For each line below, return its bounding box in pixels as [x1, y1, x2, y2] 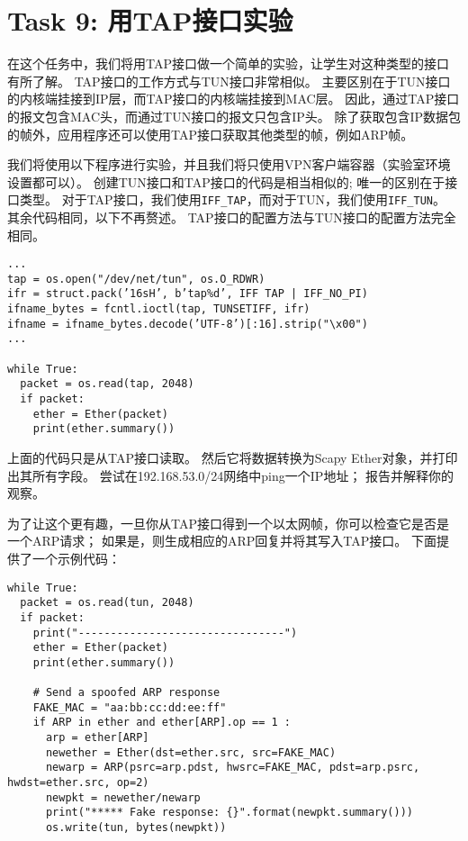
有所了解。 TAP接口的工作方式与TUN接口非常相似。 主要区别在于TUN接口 [7, 71, 451, 90]
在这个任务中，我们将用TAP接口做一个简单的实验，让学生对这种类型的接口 [7, 54, 449, 73]
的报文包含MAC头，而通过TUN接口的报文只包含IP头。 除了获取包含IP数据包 [7, 106, 461, 125]
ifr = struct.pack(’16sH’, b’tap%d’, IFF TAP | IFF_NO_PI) [7, 287, 368, 301]
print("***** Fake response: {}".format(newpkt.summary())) [45, 806, 414, 819]
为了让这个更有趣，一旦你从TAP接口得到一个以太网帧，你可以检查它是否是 [7, 513, 449, 532]
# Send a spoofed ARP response [32, 686, 220, 700]
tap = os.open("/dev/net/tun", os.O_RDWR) [7, 272, 265, 285]
